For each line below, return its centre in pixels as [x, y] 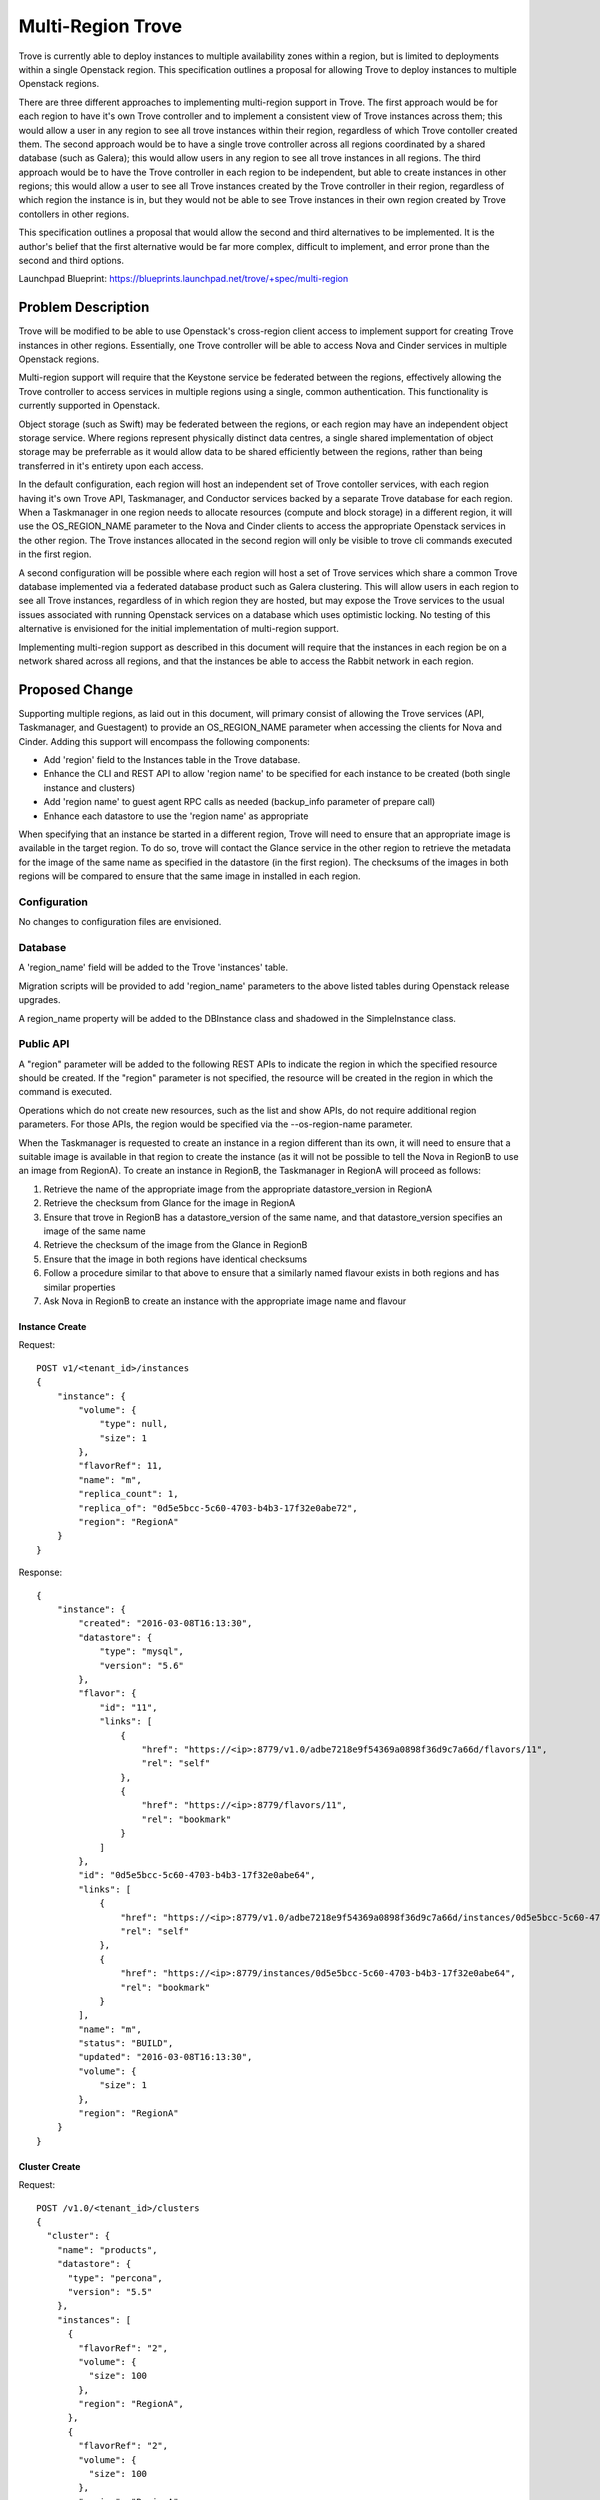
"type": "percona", [115, 2278]
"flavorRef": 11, [121, 1466]
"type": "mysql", [142, 1651]
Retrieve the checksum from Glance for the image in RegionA [169, 1203]
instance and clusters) [89, 787]
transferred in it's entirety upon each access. [111, 466]
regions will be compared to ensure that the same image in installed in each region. [189, 876]
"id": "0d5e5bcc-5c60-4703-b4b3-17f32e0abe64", [197, 1875]
